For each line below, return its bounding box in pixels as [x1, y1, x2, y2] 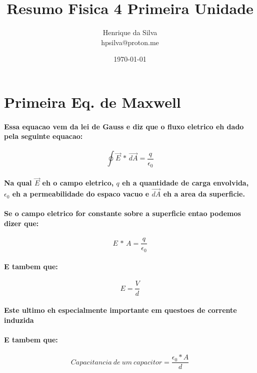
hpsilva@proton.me [101, 37, 159, 47]
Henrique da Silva [102, 27, 157, 38]
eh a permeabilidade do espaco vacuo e [12, 189, 149, 199]
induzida [4, 314, 34, 325]
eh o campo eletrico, [42, 177, 114, 188]
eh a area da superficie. [163, 189, 245, 199]
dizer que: [4, 218, 39, 228]
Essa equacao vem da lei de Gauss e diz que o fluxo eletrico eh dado [4, 121, 244, 131]
